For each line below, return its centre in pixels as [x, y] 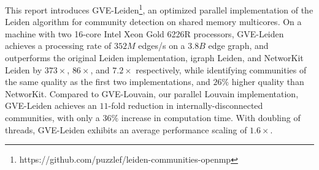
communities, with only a [52, 117]
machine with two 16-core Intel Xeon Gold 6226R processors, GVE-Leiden [144, 33]
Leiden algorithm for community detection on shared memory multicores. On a [153, 22]
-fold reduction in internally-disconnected [186, 105]
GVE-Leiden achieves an [51, 105]
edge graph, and [238, 46]
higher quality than [268, 82]
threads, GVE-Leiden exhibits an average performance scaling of [126, 129]
